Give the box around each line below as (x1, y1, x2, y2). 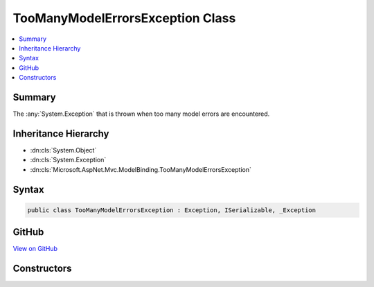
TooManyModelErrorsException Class (12, 10, 236, 26)
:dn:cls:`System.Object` (30, 146, 97, 154)
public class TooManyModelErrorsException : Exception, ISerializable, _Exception (27, 206, 317, 214)
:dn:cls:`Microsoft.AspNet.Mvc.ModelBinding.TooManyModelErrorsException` (30, 165, 252, 173)
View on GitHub (12, 245, 58, 253)
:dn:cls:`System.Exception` (30, 156, 107, 164)
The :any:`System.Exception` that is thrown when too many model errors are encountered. (12, 110, 270, 118)
